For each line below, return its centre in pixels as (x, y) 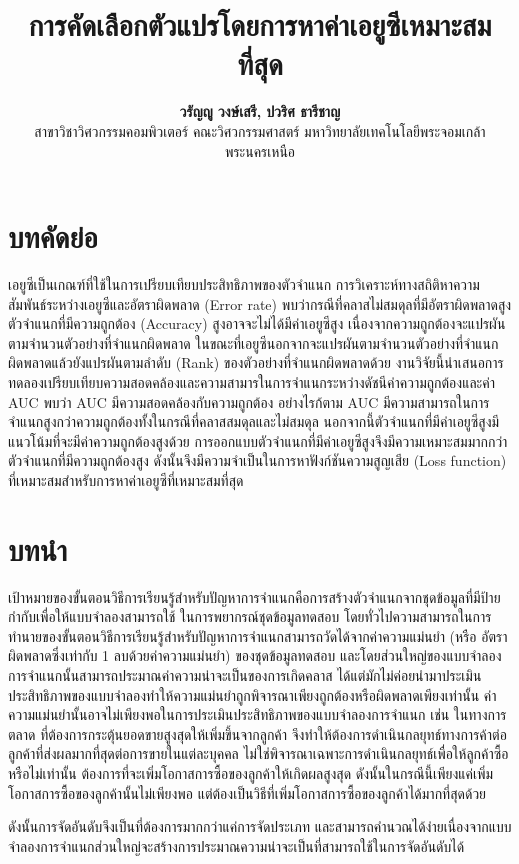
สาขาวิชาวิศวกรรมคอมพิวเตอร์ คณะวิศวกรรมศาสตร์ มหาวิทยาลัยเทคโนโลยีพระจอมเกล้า (260, 130)
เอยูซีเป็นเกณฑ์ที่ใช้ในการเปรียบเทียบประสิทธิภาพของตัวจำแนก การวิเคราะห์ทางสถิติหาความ (244, 284)
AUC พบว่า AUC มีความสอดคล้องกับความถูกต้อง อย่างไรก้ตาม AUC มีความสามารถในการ (249, 401)
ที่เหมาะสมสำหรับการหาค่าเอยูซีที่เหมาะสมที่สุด (126, 479)
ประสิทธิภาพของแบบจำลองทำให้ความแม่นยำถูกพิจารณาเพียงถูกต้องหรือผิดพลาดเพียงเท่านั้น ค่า (252, 694)
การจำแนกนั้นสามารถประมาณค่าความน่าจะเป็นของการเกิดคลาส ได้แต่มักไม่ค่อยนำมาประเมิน (245, 675)
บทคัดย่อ (53, 236)
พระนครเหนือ (260, 150)
